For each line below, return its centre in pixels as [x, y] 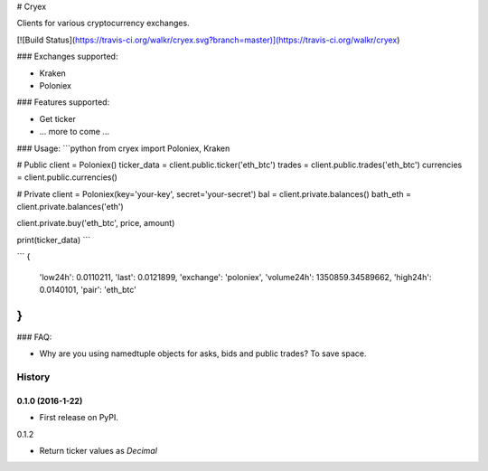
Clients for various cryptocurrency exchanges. [103, 24]
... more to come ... [75, 132]
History [33, 377]
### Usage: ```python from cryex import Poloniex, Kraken [123, 148]
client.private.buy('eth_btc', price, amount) [96, 223]
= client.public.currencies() [67, 177]
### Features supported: [63, 102]
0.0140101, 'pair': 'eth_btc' [88, 290]
